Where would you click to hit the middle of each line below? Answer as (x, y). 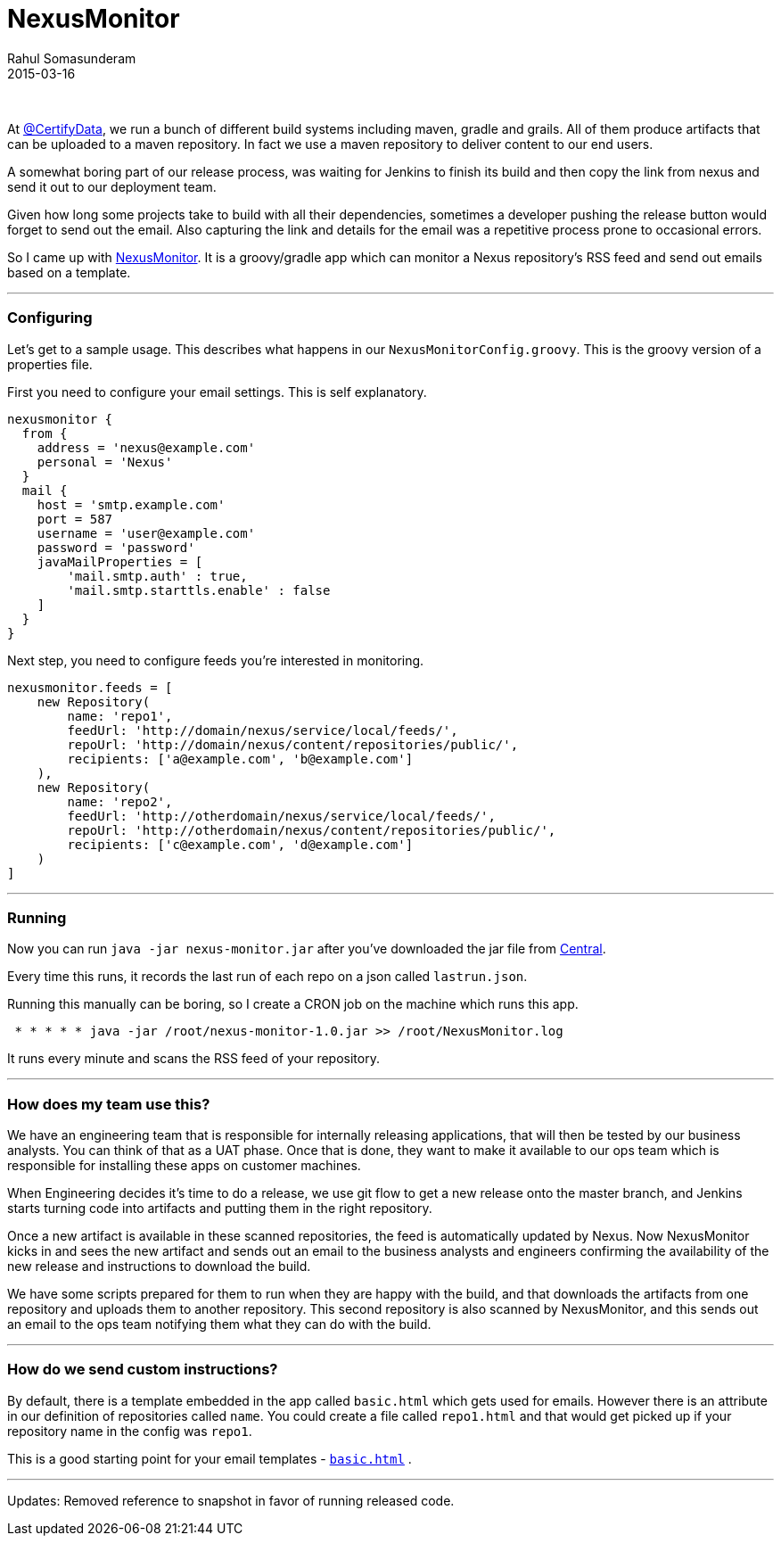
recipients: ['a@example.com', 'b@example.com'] (240, 759)
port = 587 (75, 519)
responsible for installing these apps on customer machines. (184, 1165)
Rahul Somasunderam (72, 58)
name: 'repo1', (120, 716)
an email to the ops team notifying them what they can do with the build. (219, 1324)
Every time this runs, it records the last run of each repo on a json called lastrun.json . (267, 977)
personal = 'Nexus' (105, 462)
